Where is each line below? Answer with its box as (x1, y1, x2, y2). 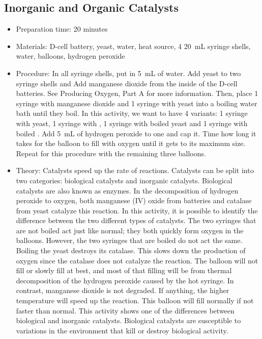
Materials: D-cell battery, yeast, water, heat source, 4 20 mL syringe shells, (16, 40, 251, 51)
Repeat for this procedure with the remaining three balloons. (16, 148, 206, 158)
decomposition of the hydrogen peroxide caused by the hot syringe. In (16, 275, 234, 285)
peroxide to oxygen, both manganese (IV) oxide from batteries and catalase (16, 195, 252, 206)
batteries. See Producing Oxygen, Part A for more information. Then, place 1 (16, 88, 258, 99)
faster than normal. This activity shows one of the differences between (16, 305, 235, 316)
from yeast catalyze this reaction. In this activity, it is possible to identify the (16, 205, 258, 215)
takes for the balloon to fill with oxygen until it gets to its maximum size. (16, 138, 246, 149)
